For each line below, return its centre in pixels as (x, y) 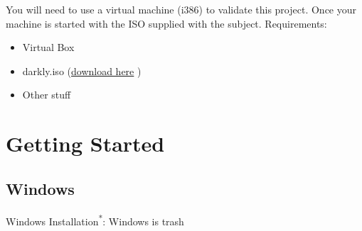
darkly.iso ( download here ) (82, 71)
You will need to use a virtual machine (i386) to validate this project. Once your (181, 9)
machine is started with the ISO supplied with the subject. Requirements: (166, 23)
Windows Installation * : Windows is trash (95, 220)
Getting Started (85, 143)
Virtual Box (48, 47)
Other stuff (47, 95)
